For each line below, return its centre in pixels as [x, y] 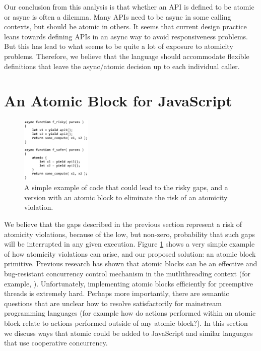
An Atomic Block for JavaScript [118, 101]
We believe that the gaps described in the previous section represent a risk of [123, 224]
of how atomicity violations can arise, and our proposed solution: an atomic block [130, 253]
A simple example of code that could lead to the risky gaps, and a [126, 187]
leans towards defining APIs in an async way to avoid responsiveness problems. [126, 36]
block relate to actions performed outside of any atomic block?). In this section [126, 323]
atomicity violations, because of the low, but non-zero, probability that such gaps [129, 234]
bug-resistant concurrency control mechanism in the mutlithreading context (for [127, 273]
